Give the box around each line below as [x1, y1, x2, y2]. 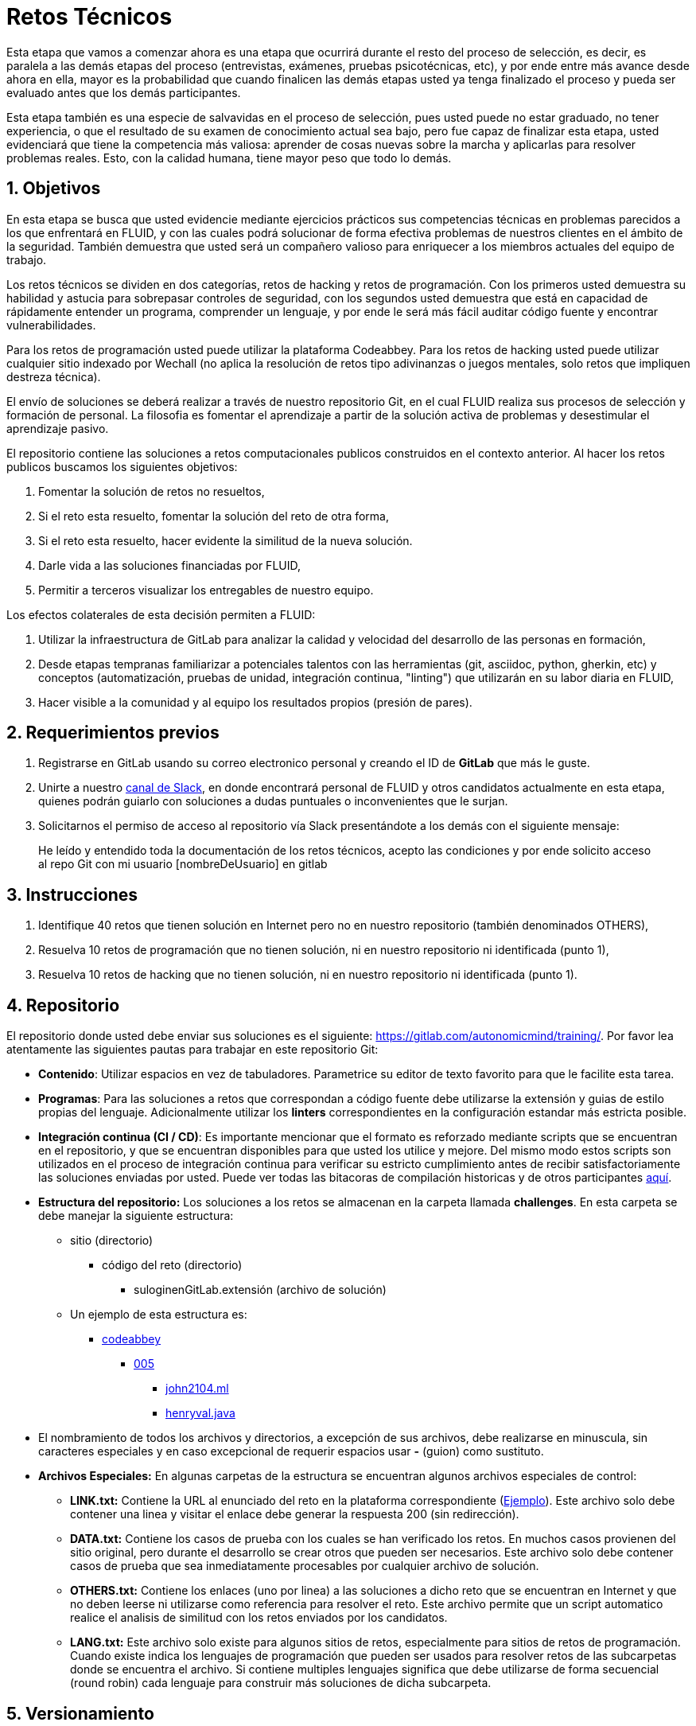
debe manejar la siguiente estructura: [38, 1209, 234, 1223]
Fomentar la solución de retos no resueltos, [38, 484, 265, 498]
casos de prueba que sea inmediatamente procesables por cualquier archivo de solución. [70, 1559, 539, 1573]
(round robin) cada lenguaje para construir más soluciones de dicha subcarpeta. [70, 1676, 492, 1690]
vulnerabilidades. [6, 318, 96, 332]
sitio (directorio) [70, 1233, 154, 1248]
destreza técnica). [6, 369, 101, 384]
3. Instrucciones [6, 884, 138, 905]
